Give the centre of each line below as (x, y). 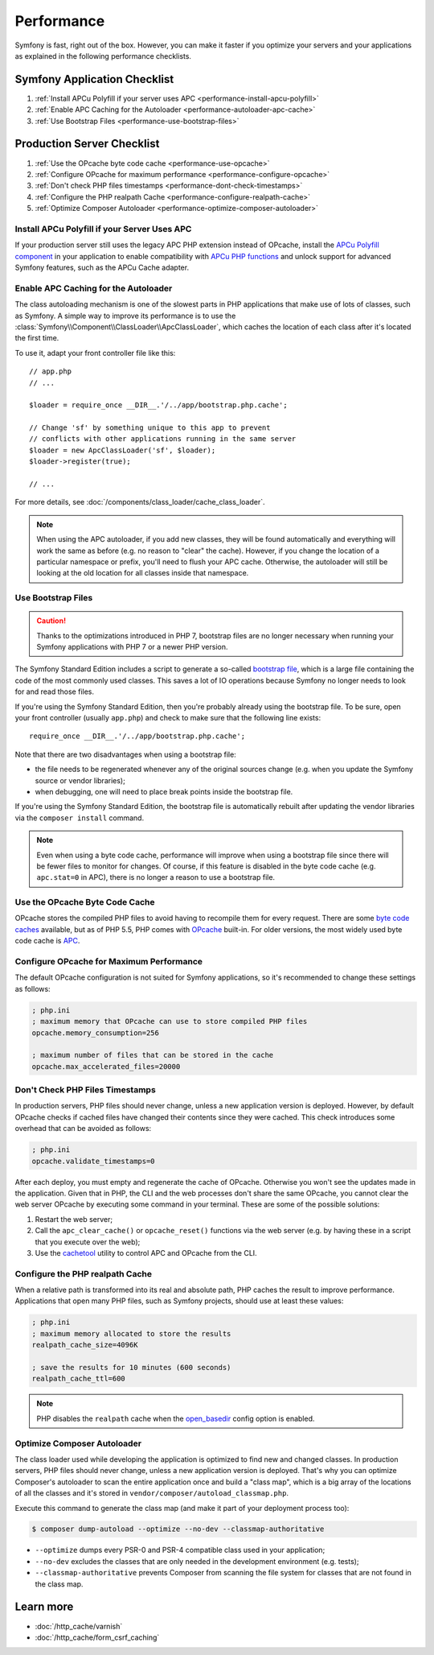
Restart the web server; (74, 1219)
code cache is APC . (47, 941)
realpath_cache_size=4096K (85, 1345)
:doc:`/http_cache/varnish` (79, 1626)
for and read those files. (55, 691)
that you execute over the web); (88, 1242)
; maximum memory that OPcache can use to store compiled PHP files (170, 1021)
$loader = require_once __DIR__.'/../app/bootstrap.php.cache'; (159, 405)
